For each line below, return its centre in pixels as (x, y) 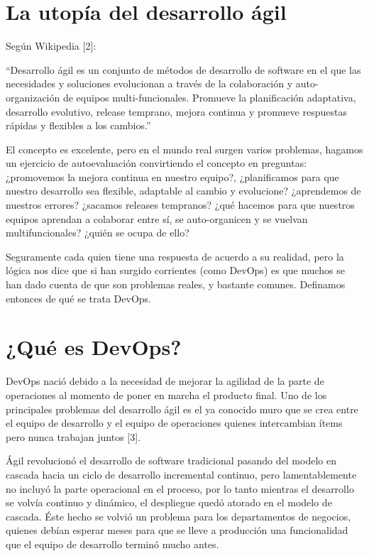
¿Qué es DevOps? (94, 347)
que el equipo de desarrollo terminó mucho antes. (112, 544)
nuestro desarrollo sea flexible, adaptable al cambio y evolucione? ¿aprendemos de (183, 191)
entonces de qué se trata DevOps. (78, 298)
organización (33, 97)
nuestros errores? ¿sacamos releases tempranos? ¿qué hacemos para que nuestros (180, 205)
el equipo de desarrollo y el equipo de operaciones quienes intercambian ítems (174, 423)
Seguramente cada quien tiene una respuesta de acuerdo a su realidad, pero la (175, 256)
